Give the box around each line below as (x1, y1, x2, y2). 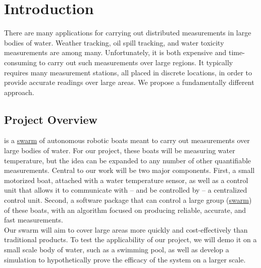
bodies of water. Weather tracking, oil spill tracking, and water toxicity (4, 37, 224, 48)
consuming (4, 57, 37, 67)
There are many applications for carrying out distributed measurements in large (4, 27, 251, 38)
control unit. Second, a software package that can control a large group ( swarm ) (4, 195, 252, 205)
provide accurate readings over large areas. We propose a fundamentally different (4, 77, 254, 87)
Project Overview (4, 111, 98, 127)
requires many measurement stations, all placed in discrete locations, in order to (4, 67, 252, 77)
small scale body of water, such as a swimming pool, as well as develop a (4, 244, 229, 255)
